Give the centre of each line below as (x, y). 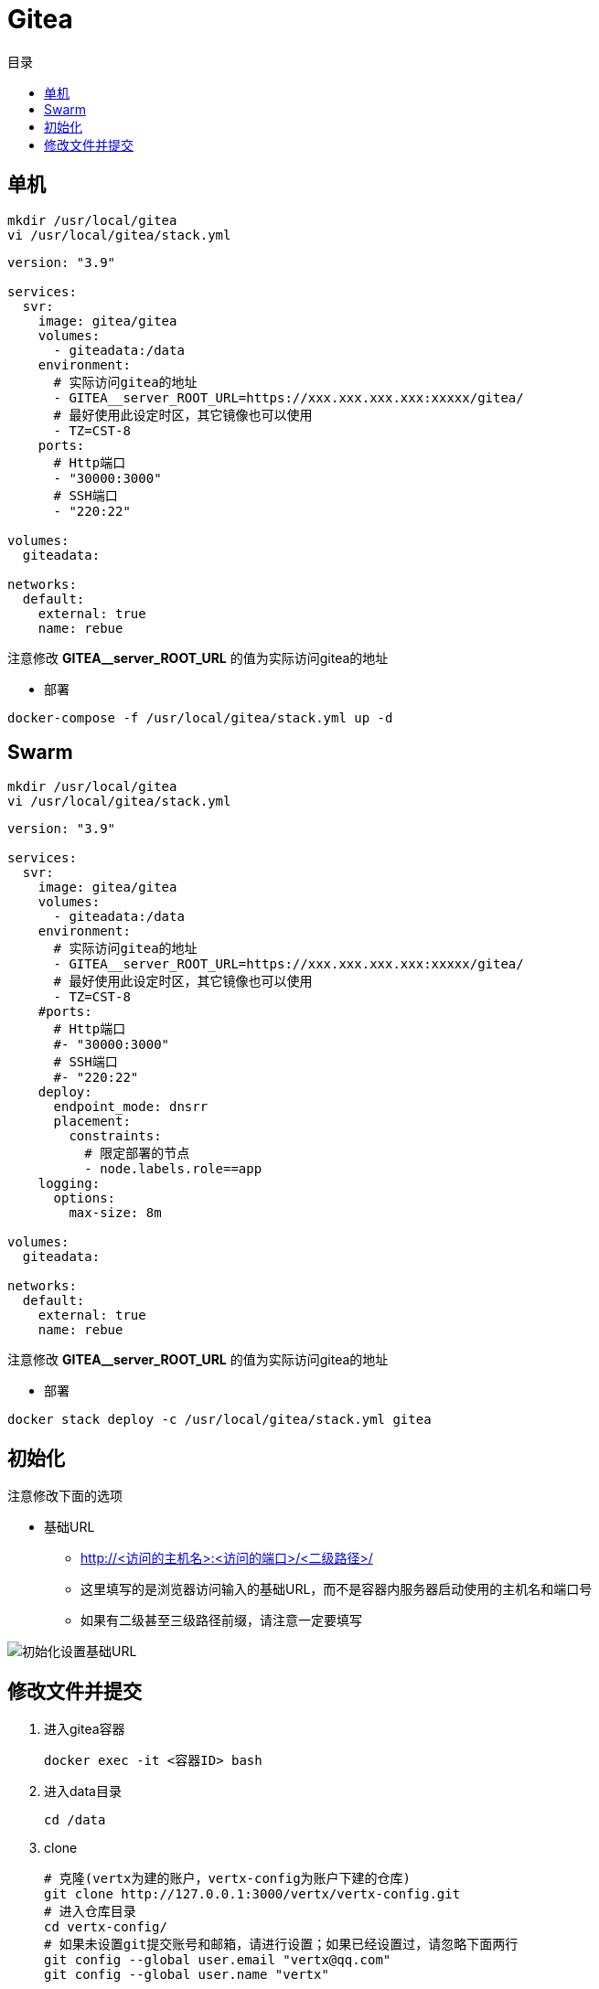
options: (85, 1198)
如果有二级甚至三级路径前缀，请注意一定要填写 (221, 1620)
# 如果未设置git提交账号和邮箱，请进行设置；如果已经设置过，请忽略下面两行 (281, 1945)
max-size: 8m (115, 1213)
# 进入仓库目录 (90, 1912)
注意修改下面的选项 (65, 1496)
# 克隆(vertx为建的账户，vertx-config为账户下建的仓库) (228, 1879)
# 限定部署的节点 (137, 1154)
